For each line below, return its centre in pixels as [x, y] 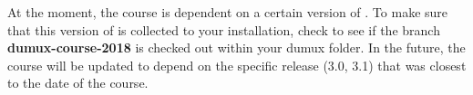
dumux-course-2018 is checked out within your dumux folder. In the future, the [236, 47]
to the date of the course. [78, 83]
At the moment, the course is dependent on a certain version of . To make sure [228, 12]
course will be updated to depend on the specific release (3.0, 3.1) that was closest [237, 65]
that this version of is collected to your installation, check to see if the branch [224, 29]
